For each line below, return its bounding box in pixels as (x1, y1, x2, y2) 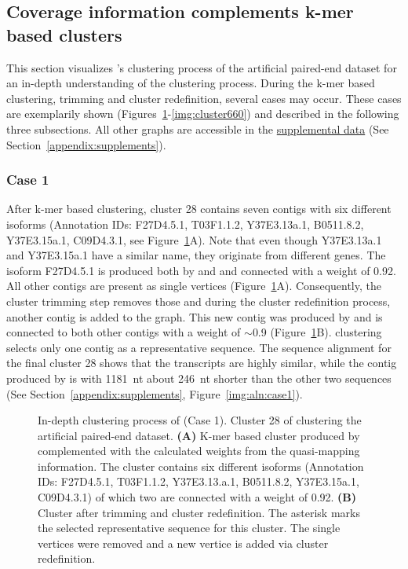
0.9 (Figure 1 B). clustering (252, 324, 382, 340)
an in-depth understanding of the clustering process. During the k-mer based (6, 75, 375, 91)
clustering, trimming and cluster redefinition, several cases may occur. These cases (6, 90, 402, 106)
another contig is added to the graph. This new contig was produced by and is (6, 308, 383, 325)
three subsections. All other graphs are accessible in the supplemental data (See (6, 120, 389, 137)
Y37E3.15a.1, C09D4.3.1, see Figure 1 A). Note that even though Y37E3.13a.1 (6, 231, 382, 248)
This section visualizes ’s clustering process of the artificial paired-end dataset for (6, 59, 397, 75)
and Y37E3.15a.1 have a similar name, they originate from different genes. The (6, 247, 386, 263)
